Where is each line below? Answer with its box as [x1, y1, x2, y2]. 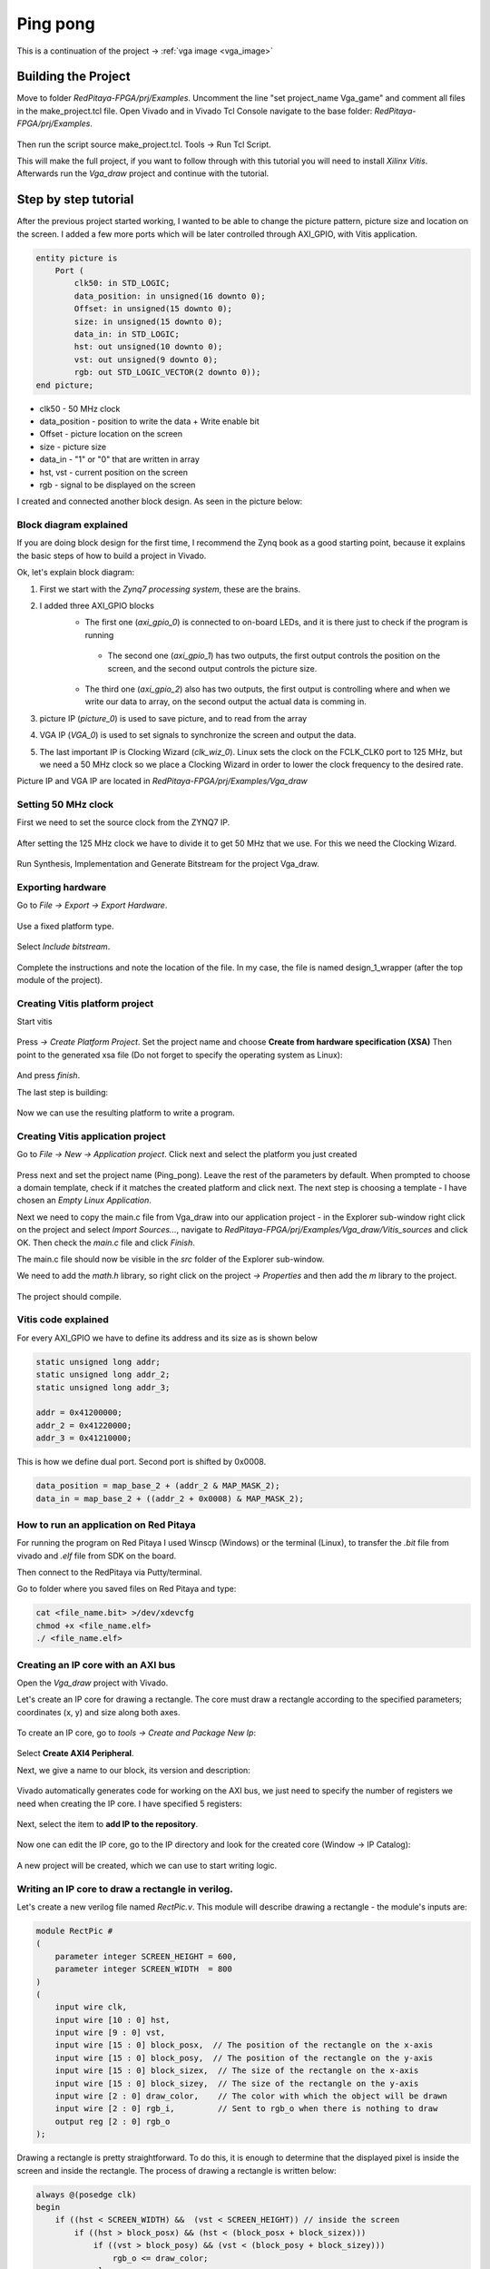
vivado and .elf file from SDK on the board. [16, 1550, 177, 1561]
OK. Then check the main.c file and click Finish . [16, 1237, 195, 1248]
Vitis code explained [16, 1313, 109, 1326]
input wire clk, [54, 2002, 127, 2012]
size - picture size [39, 441, 107, 452]
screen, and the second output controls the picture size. [107, 663, 318, 673]
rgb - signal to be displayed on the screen [39, 479, 196, 490]
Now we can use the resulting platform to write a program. [16, 1107, 235, 1118]
